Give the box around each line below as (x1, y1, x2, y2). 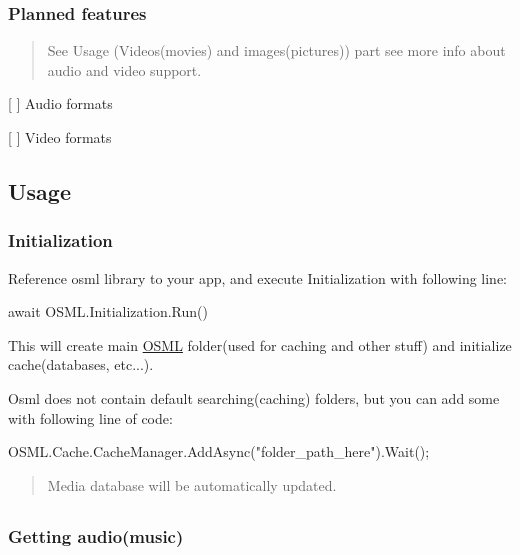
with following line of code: (8, 407, 173, 428)
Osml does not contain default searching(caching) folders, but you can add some (8, 387, 500, 408)
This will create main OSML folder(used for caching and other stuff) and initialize (8, 334, 512, 355)
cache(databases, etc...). (8, 354, 154, 375)
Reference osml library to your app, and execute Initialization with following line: (8, 267, 508, 288)
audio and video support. (47, 59, 202, 80)
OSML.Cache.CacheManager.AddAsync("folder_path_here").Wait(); (8, 441, 430, 462)
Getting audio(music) (8, 523, 184, 548)
